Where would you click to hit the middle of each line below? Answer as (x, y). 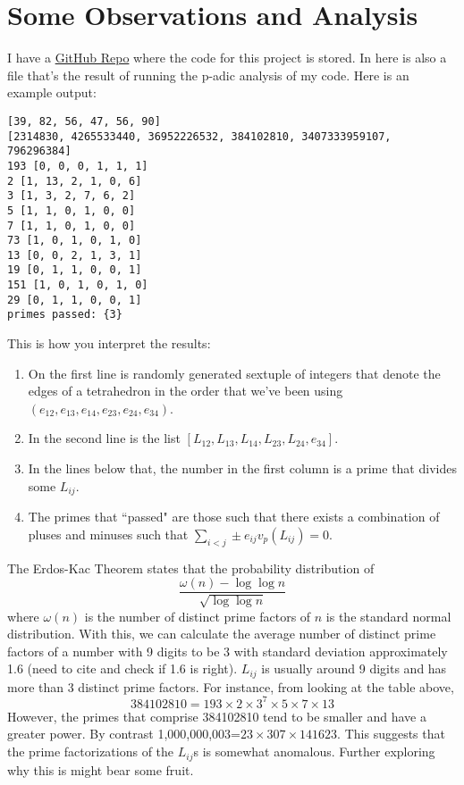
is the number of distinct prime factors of (198, 616)
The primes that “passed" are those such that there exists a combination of (234, 517)
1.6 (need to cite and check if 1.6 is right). (122, 668)
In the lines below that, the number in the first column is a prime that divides (242, 468)
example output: (52, 92)
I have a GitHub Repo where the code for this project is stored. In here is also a (227, 58)
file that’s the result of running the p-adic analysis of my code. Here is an (208, 75)
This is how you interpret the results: (109, 343)
